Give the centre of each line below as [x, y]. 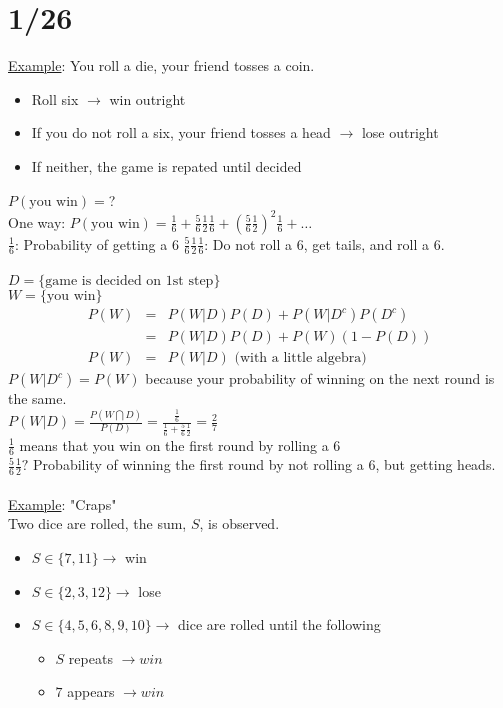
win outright [147, 98]
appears [91, 691]
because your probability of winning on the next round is [320, 378]
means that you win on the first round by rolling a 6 [180, 444]
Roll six [55, 98]
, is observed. [239, 523]
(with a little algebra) [300, 358]
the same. [37, 398]
